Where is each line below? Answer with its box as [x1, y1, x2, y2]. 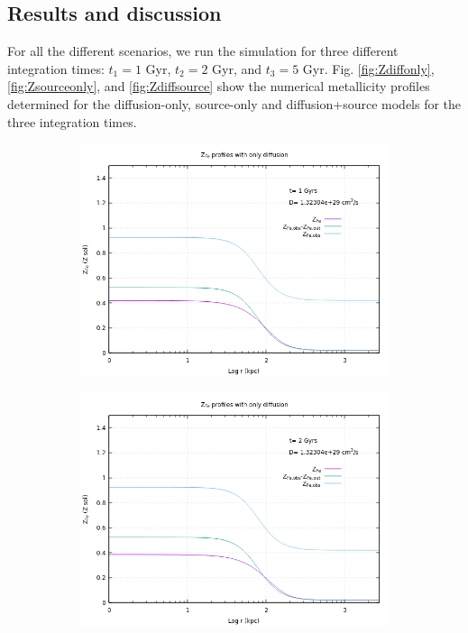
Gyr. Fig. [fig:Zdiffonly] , [302, 59, 435, 78]
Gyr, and [212, 59, 262, 78]
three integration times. [7, 112, 137, 131]
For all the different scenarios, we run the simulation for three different [7, 41, 399, 60]
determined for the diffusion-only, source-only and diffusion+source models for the [7, 94, 462, 113]
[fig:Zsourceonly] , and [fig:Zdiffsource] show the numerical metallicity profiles [7, 77, 430, 96]
